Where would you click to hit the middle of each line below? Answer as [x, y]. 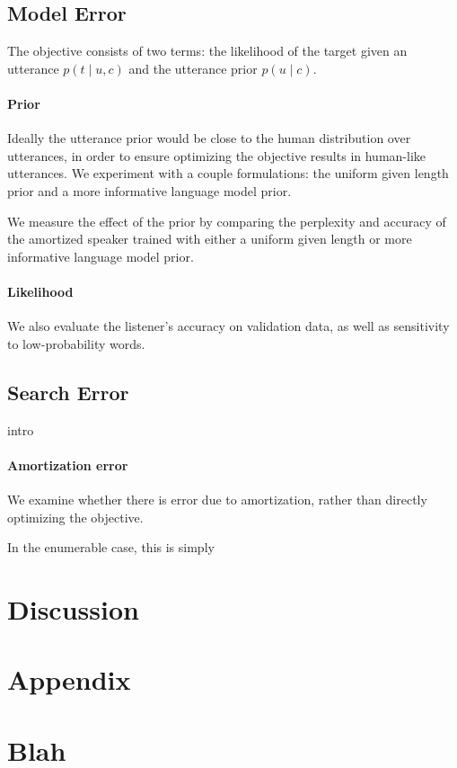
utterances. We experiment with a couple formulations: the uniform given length [228, 173]
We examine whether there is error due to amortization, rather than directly [217, 499]
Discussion [73, 608]
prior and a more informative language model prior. [149, 190]
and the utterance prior [193, 68]
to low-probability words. [76, 343]
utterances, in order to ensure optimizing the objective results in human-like [217, 155]
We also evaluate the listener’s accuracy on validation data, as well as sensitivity [228, 326]
